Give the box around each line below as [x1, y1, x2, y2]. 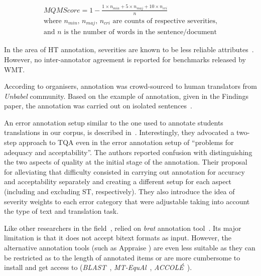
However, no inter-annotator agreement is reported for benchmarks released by [4, 54, 246, 64]
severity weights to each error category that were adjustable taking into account [4, 196, 250, 206]
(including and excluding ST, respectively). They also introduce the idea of [4, 186, 235, 197]
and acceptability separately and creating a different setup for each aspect [4, 176, 232, 187]
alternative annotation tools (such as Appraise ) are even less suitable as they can [4, 242, 255, 253]
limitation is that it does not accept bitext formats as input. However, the [4, 232, 232, 243]
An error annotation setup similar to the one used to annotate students [4, 117, 223, 127]
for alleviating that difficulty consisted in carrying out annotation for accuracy [4, 166, 245, 177]
